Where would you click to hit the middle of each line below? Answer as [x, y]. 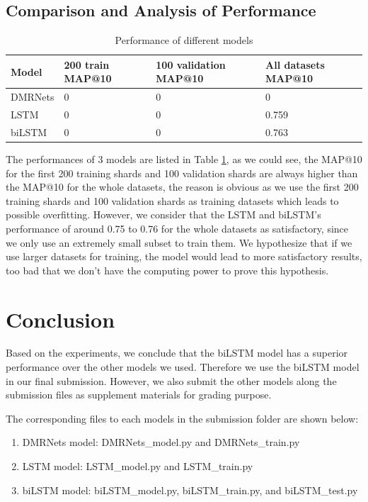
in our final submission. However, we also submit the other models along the [171, 380]
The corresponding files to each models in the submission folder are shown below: [182, 418]
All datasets [295, 64]
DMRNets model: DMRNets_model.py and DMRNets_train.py [161, 442]
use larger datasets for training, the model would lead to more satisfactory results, [184, 256]
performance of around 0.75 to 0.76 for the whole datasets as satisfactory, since [177, 228]
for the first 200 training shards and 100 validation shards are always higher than [182, 173]
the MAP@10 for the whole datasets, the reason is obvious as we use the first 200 [182, 187]
